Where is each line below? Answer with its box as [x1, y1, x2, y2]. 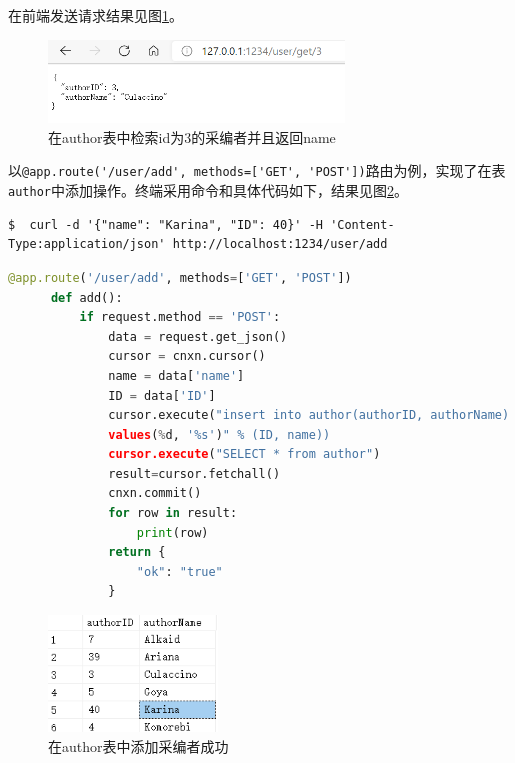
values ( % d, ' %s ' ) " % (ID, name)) [108, 427, 331, 442]
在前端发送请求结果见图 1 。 [8, 5, 183, 25]
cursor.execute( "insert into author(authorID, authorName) [108, 408, 510, 423]
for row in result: [108, 506, 238, 521]
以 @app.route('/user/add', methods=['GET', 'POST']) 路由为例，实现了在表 [8, 160, 506, 181]
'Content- [330, 217, 395, 232]
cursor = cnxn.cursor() [108, 349, 266, 364]
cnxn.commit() [108, 486, 202, 501]
